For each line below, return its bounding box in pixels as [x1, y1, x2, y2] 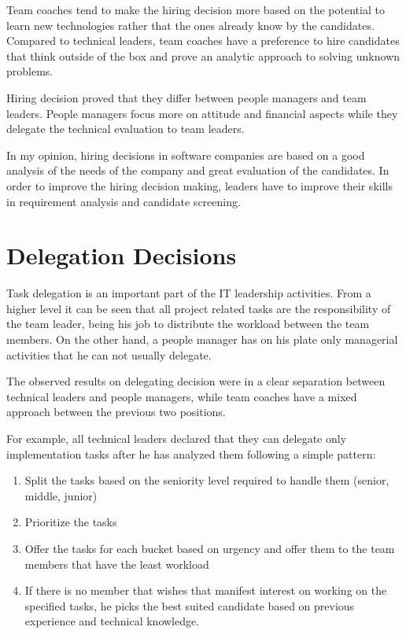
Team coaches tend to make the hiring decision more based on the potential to [6, 2, 385, 17]
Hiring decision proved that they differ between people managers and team [6, 89, 367, 105]
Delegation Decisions [6, 239, 237, 271]
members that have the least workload [24, 555, 209, 572]
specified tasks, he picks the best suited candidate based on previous [24, 597, 355, 614]
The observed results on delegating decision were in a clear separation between [6, 373, 386, 389]
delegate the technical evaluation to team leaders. [6, 120, 245, 137]
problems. [6, 63, 54, 79]
